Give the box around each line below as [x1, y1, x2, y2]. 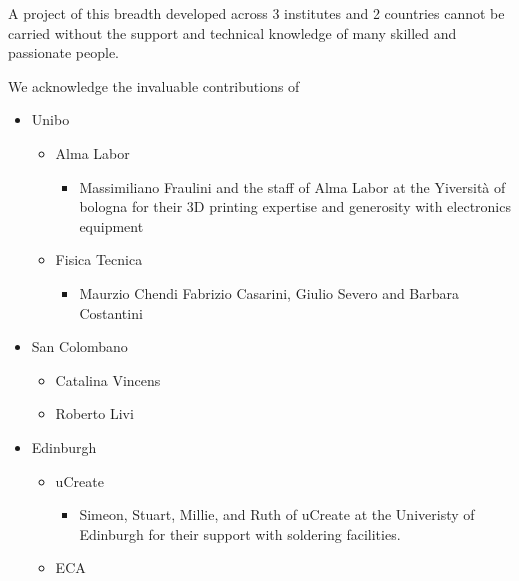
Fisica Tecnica [55, 249, 143, 270]
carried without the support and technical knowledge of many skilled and [8, 22, 457, 43]
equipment [79, 215, 144, 236]
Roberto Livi [55, 403, 134, 424]
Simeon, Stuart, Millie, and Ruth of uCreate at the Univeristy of [79, 504, 475, 525]
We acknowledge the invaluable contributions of [8, 75, 300, 96]
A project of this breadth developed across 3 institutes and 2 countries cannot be [8, 3, 505, 23]
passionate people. [8, 42, 119, 63]
